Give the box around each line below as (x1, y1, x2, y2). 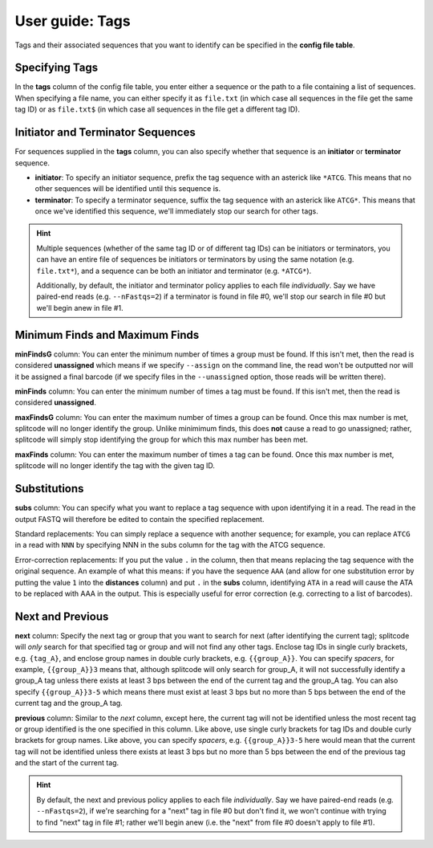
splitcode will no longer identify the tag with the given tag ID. (14, 461, 216, 471)
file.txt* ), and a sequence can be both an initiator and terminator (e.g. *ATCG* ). (36, 266, 312, 275)
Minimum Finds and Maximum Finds (14, 328, 200, 341)
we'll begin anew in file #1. (36, 303, 123, 312)
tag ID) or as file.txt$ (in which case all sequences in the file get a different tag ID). (14, 104, 301, 114)
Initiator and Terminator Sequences (14, 125, 196, 140)
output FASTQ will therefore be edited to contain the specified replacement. (14, 514, 265, 524)
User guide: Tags (14, 12, 132, 30)
